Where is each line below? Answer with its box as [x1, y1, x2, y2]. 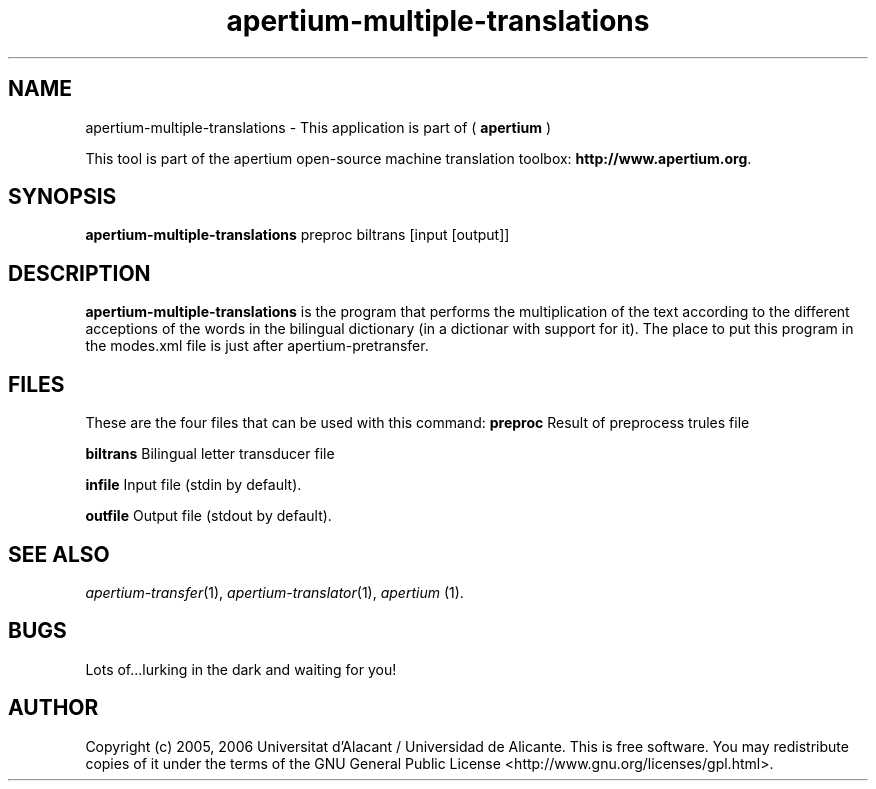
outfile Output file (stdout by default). [85, 507, 332, 525]
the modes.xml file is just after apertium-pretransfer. [85, 337, 429, 355]
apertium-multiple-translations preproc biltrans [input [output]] [85, 226, 510, 244]
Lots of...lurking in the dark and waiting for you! [85, 660, 397, 678]
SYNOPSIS [8, 184, 117, 210]
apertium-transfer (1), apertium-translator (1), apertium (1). [85, 583, 464, 601]
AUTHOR [8, 695, 99, 721]
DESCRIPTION [8, 260, 151, 286]
